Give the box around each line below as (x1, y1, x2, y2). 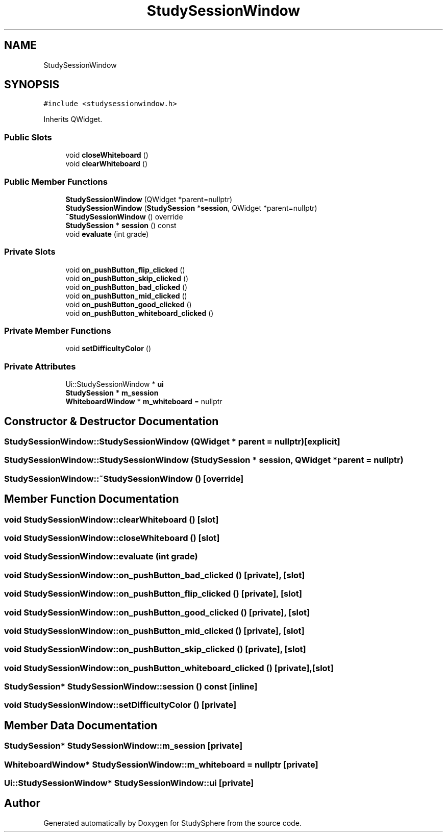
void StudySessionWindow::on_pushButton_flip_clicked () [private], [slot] (4, 588, 302, 599)
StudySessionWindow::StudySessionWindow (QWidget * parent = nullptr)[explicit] (4, 436, 340, 447)
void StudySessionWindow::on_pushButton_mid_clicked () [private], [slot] (4, 625, 305, 636)
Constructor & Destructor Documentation (4, 414, 219, 428)
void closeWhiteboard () (65, 151, 148, 160)
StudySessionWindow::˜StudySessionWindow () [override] (4, 473, 244, 484)
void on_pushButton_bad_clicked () (65, 282, 188, 291)
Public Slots (4, 132, 52, 142)
